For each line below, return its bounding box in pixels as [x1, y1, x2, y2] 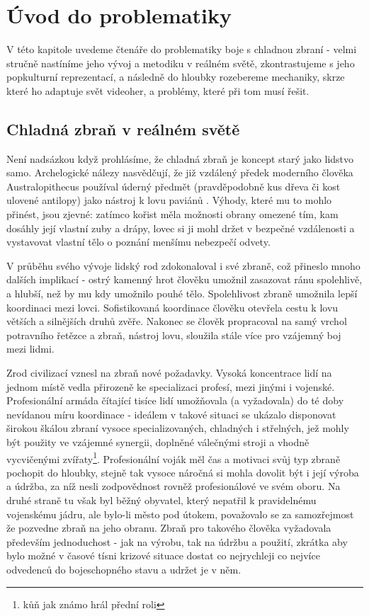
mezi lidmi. [6, 341, 55, 356]
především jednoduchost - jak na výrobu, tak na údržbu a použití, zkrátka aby [6, 534, 348, 549]
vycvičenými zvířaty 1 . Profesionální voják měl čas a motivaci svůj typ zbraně [6, 449, 341, 466]
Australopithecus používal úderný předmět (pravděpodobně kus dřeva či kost [6, 178, 341, 193]
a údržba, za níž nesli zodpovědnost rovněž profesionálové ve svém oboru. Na [6, 479, 341, 494]
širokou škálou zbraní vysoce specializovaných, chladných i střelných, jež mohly [6, 421, 349, 435]
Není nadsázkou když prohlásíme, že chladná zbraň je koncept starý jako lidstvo [6, 151, 354, 166]
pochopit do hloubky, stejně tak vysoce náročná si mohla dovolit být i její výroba [6, 464, 359, 479]
